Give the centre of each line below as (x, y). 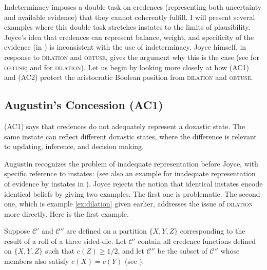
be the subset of (182, 251)
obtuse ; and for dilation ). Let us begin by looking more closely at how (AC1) (127, 67)
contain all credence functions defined (197, 241)
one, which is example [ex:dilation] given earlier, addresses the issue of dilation (129, 204)
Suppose (17, 231)
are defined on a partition (107, 231)
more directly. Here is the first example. (66, 213)
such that (60, 251)
